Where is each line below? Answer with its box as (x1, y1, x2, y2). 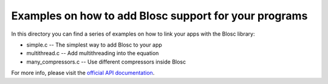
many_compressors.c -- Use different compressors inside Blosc (26, 58, 186, 65)
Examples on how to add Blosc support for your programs (11, 9, 308, 22)
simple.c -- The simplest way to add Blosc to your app (26, 41, 162, 48)
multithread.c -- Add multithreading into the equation (26, 50, 159, 57)
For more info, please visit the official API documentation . (11, 69, 155, 77)
